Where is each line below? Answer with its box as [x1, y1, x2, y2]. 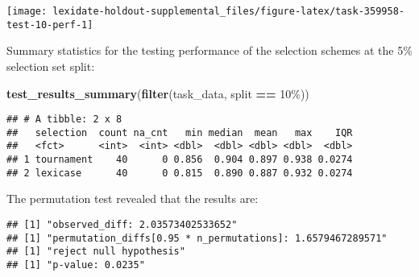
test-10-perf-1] [6, 19, 93, 31]
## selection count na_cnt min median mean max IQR [6, 126, 353, 138]
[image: [6, 6, 48, 17]
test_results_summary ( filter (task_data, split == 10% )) [6, 85, 309, 101]
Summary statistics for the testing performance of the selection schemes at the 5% [6, 42, 413, 59]
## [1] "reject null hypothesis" [6, 246, 185, 258]
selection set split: [6, 57, 95, 74]
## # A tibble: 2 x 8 [6, 114, 122, 126]
